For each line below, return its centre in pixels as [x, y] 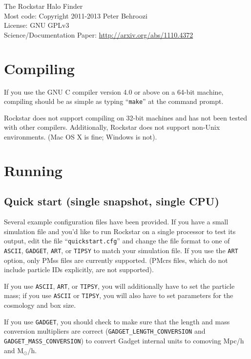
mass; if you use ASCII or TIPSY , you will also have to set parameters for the [119, 295]
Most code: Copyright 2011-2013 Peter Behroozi [76, 15]
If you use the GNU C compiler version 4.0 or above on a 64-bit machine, [114, 91]
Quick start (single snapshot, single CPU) [112, 201]
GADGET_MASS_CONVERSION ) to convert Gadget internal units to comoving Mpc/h [124, 341]
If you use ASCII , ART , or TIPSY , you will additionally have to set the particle [119, 286]
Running [33, 170]
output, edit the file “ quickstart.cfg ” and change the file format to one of [117, 241]
